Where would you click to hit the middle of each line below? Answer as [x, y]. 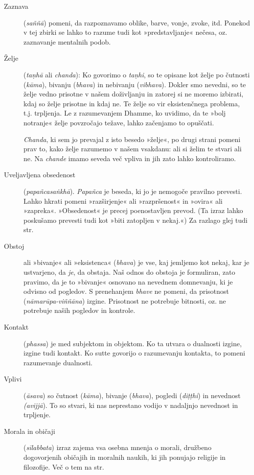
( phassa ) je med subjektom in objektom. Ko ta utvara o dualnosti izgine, [133, 343]
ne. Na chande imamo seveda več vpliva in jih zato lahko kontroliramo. [130, 158]
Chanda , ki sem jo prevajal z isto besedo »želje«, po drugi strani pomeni [132, 139]
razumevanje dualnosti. [58, 362]
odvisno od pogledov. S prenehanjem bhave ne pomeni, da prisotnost [126, 291]
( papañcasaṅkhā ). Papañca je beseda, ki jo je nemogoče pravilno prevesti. [133, 191]
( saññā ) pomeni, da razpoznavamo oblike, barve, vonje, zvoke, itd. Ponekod [137, 22]
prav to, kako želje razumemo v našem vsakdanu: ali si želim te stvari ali [133, 149]
